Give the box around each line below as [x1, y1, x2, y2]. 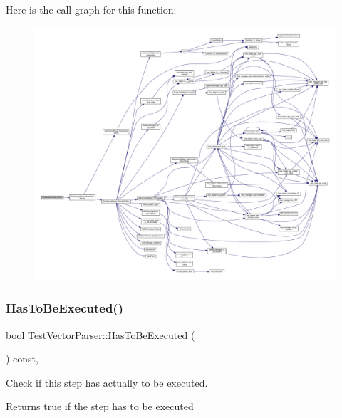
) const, [6, 351, 38, 366]
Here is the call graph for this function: [6, 2, 177, 16]
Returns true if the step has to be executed [6, 399, 194, 414]
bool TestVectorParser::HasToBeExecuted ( [6, 327, 195, 342]
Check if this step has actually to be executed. [6, 375, 208, 390]
